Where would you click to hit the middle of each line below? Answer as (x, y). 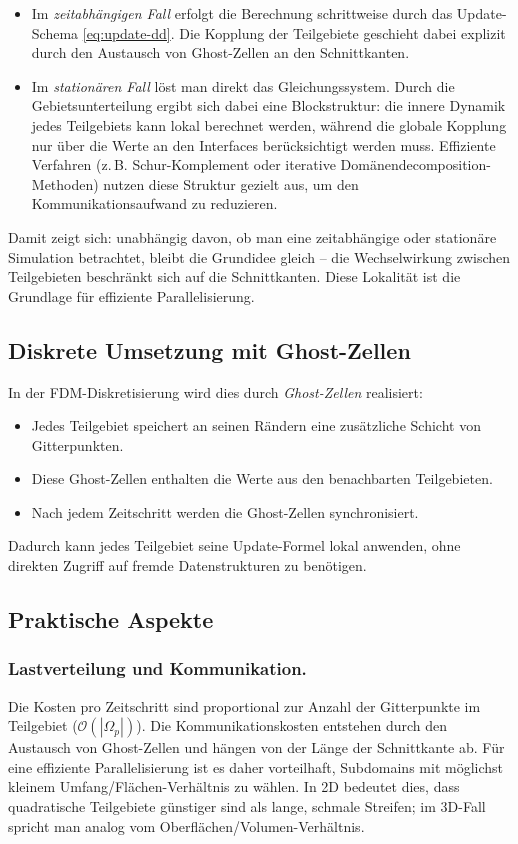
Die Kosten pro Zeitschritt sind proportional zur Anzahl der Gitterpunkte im (244, 705)
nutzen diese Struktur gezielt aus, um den (231, 183)
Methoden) (65, 183)
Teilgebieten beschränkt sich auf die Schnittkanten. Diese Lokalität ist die (234, 276)
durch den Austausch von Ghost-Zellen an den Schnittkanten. (220, 52)
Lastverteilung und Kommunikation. (157, 668)
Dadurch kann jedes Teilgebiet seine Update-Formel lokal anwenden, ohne (234, 545)
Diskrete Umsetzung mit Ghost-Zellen (209, 349)
